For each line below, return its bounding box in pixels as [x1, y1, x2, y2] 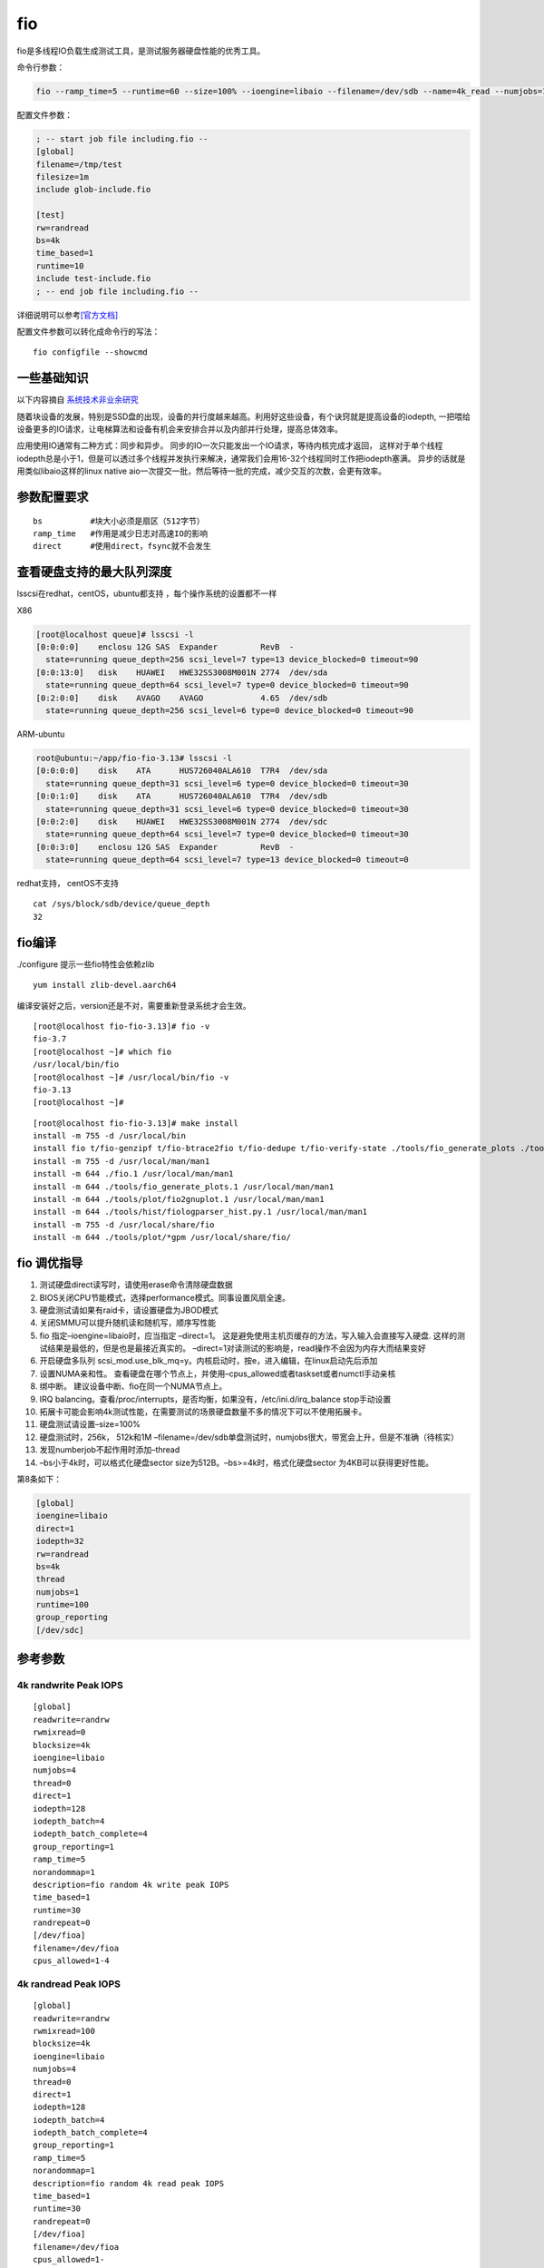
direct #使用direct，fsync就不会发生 [33, 541, 212, 552]
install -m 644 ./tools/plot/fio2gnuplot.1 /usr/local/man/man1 [33, 1194, 325, 1205]
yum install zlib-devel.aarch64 [33, 980, 177, 991]
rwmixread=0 [33, 1727, 86, 1737]
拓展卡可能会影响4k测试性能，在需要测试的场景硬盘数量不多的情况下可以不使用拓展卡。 [39, 1406, 367, 1417]
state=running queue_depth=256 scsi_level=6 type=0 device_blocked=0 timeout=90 [45, 706, 414, 716]
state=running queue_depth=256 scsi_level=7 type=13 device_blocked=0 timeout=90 [45, 654, 419, 665]
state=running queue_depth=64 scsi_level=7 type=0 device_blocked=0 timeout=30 [45, 829, 410, 839]
